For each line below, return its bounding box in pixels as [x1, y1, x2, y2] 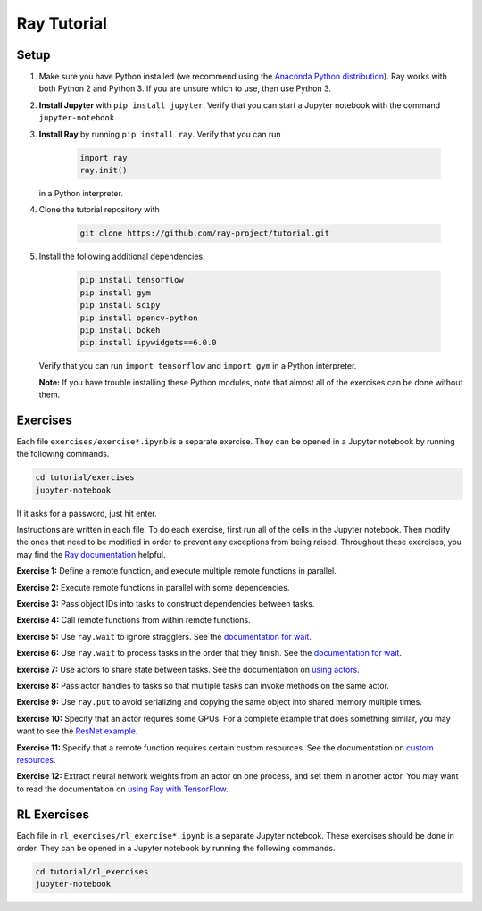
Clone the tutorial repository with [38, 204, 160, 215]
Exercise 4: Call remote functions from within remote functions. [16, 615, 251, 625]
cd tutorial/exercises [35, 473, 135, 483]
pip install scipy [79, 300, 161, 311]
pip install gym [79, 287, 152, 298]
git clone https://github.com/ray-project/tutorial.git [79, 228, 330, 238]
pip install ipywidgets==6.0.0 [79, 337, 218, 348]
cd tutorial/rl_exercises [35, 866, 149, 877]
